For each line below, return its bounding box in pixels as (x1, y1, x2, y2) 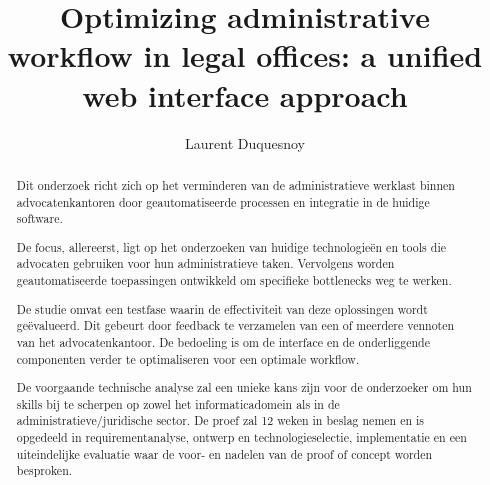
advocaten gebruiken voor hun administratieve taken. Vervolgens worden (16, 255, 395, 272)
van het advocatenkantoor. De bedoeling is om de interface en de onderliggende (16, 333, 430, 350)
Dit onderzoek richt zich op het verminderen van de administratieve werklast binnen (16, 176, 455, 193)
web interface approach (82, 74, 408, 115)
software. (16, 210, 63, 227)
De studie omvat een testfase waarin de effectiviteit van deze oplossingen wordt (16, 300, 428, 317)
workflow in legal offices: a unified (7, 35, 483, 76)
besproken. (16, 462, 73, 479)
